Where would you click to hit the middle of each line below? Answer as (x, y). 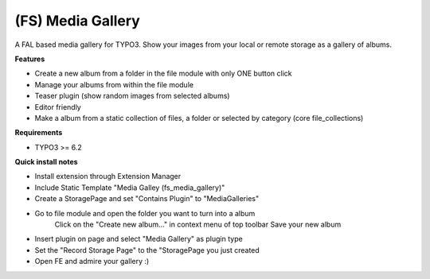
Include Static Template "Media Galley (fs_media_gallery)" (130, 188)
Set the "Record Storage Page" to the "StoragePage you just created (147, 250)
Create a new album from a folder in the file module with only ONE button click (163, 74)
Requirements (39, 133)
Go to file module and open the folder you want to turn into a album (145, 213)
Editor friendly (58, 107)
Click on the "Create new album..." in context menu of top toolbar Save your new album (198, 225)
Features (30, 59)
